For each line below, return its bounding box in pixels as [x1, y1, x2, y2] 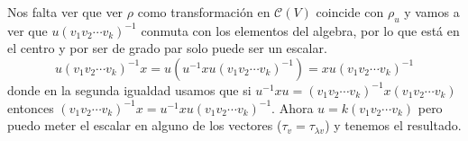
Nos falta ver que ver [7, 3, 124, 21]
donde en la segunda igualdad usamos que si [7, 80, 252, 99]
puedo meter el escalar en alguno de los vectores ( [7, 116, 282, 135]
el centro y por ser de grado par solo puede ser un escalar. [7, 39, 327, 57]
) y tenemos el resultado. [325, 116, 462, 135]
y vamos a [404, 3, 460, 21]
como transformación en [137, 3, 271, 21]
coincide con [316, 3, 384, 21]
